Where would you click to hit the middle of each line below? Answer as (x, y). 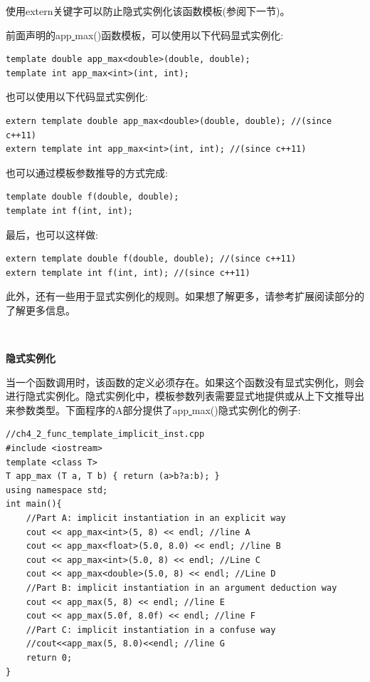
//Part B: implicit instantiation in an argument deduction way (181, 588)
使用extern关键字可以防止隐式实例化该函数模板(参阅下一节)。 (148, 11)
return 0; (49, 657)
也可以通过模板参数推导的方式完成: (87, 172)
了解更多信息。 (41, 310)
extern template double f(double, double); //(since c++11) (151, 259)
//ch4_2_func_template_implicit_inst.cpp (105, 434)
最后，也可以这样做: (52, 234)
